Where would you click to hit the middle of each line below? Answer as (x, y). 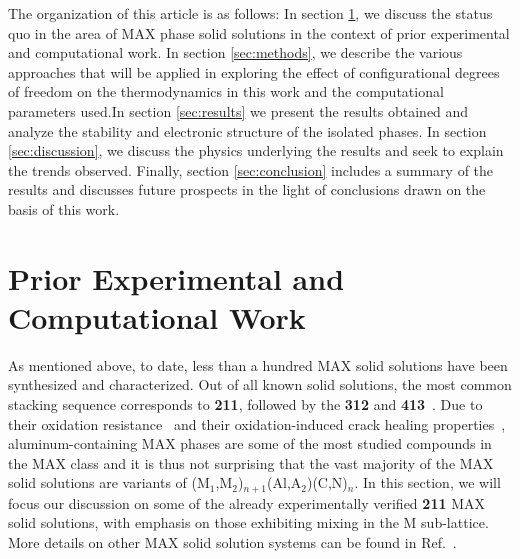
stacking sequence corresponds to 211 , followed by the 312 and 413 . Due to (245, 404)
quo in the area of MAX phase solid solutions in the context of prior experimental (259, 32)
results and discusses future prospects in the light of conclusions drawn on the (247, 189)
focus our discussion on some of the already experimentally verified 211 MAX (246, 502)
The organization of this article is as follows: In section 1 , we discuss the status (250, 13)
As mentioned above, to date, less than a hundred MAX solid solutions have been (258, 364)
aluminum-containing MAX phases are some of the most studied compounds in (250, 443)
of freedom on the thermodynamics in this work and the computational (226, 91)
